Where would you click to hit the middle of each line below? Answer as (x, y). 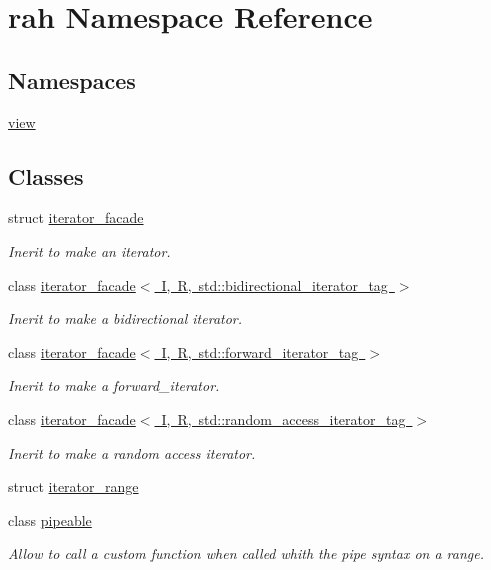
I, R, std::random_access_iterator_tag (283, 418)
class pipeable (50, 519)
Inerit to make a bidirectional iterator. (125, 318)
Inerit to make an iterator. (89, 250)
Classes (46, 175)
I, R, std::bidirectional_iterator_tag (274, 284)
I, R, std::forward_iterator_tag (260, 351)
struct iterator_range (73, 486)
